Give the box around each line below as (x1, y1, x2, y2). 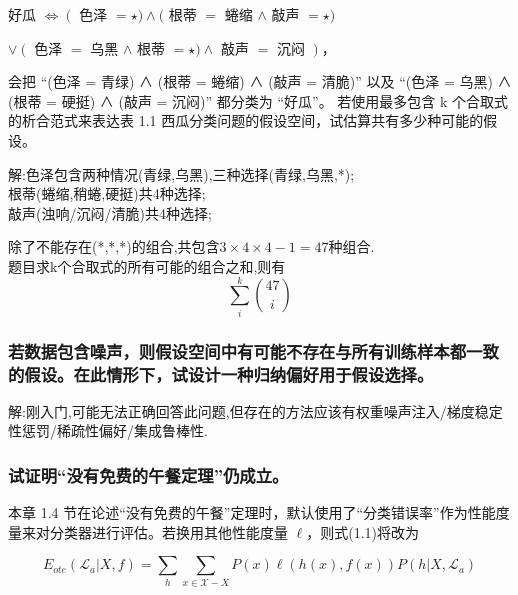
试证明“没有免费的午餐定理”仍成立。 (8, 462, 289, 487)
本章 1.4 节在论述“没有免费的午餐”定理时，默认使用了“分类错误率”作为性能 (8, 502, 496, 523)
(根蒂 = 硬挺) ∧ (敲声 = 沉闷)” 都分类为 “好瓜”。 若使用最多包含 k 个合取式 (8, 90, 509, 111)
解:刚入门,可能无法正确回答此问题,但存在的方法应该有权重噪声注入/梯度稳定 (8, 400, 503, 421)
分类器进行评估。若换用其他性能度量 (49, 521, 288, 542)
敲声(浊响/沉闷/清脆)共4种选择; (8, 202, 212, 223)
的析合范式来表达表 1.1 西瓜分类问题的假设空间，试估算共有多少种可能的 (8, 110, 484, 131)
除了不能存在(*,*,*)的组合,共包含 (8, 236, 220, 257)
